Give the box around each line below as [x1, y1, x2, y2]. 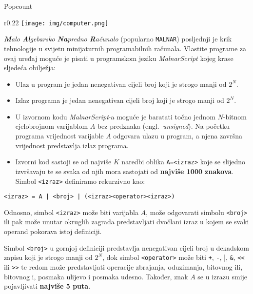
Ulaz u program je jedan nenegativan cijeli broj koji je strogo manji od [15, 78, 227, 89]
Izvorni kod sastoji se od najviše [15, 157, 112, 167]
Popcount [4, 1, 33, 11]
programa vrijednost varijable [15, 131, 104, 141]
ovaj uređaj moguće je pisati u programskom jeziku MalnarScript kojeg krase [4, 53, 234, 63]
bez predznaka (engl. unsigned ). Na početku [97, 121, 230, 131]
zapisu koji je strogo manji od [4, 252, 93, 262]
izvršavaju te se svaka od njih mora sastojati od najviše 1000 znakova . [15, 166, 234, 176]
